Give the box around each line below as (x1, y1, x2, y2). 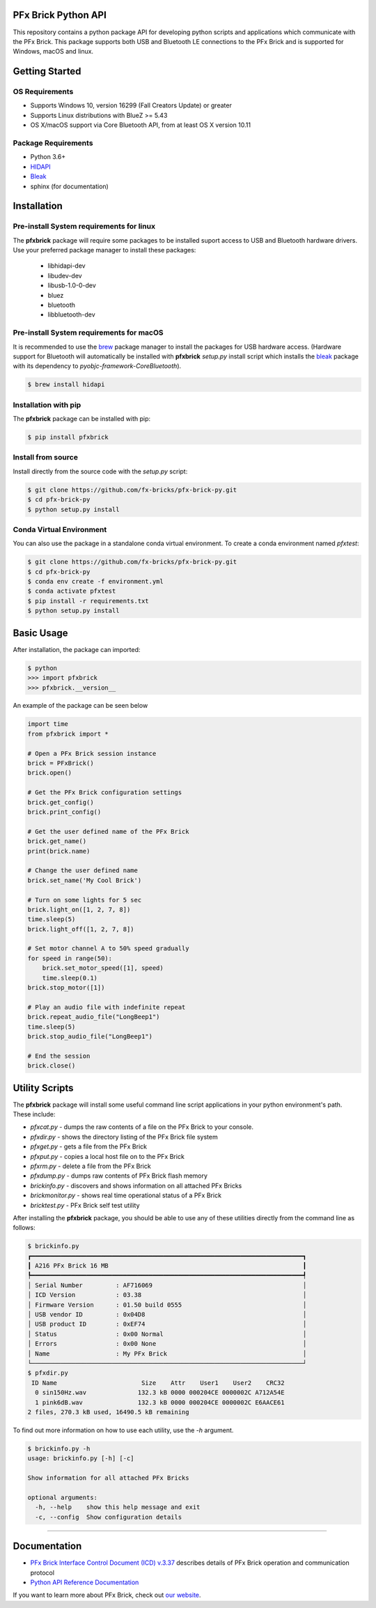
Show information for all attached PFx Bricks (27, 1474, 189, 1482)
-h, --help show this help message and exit (35, 1503, 201, 1511)
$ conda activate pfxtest (27, 587, 116, 596)
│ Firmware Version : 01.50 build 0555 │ (27, 1300, 307, 1309)
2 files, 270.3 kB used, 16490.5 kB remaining (27, 1408, 189, 1416)
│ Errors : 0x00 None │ (27, 1340, 307, 1348)
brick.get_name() (27, 837, 87, 845)
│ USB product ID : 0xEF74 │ (27, 1320, 307, 1328)
